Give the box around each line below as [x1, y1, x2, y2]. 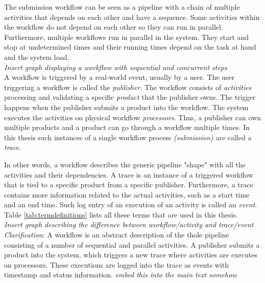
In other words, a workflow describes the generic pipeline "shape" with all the [4, 159, 246, 169]
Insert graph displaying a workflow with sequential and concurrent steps [4, 61, 227, 72]
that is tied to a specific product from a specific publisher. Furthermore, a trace [4, 179, 253, 190]
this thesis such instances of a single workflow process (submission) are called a [4, 132, 252, 142]
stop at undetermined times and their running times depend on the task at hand [4, 41, 256, 52]
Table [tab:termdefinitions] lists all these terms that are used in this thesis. [4, 209, 238, 220]
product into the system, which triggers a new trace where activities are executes [4, 249, 257, 260]
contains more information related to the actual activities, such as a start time [4, 189, 250, 200]
